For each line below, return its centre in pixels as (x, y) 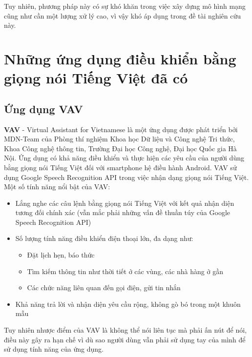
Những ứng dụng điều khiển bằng (120, 58)
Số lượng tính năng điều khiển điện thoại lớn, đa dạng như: (104, 238)
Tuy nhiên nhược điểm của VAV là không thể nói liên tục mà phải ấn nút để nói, (126, 330)
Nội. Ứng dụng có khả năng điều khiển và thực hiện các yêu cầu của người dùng (124, 158)
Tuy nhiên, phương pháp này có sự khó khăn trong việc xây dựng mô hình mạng (125, 6)
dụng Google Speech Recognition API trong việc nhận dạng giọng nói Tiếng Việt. (126, 177)
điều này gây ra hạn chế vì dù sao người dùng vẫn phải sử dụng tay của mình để (125, 339)
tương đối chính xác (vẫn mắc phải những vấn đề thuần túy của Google (123, 212)
